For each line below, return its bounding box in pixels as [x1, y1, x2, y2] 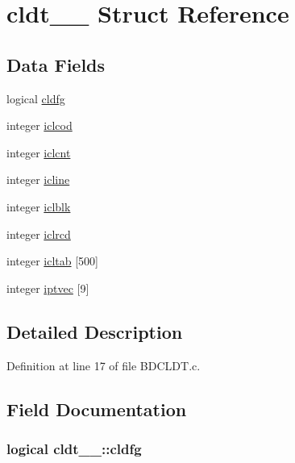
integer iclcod [6, 117, 73, 134]
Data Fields [6, 52, 106, 77]
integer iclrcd [6, 225, 71, 242]
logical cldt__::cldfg [6, 438, 142, 458]
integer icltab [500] [6, 252, 98, 269]
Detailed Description [6, 319, 183, 344]
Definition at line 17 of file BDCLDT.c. [6, 357, 201, 373]
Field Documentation [6, 396, 187, 421]
